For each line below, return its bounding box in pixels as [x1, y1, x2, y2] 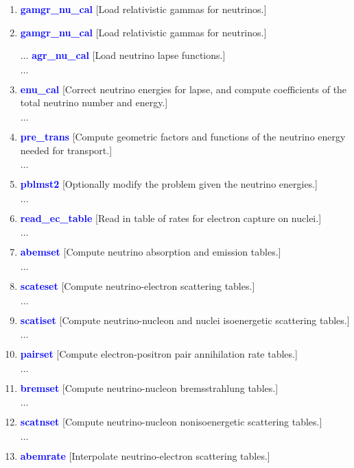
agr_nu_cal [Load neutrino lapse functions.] [32, 48, 226, 62]
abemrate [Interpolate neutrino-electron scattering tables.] [20, 448, 270, 463]
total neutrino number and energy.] [20, 95, 168, 110]
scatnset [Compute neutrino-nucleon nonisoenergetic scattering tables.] [20, 415, 322, 429]
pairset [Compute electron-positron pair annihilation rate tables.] [20, 347, 298, 361]
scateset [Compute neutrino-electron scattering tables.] [20, 278, 255, 293]
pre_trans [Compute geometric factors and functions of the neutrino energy [20, 129, 346, 143]
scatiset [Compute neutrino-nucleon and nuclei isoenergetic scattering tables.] [20, 312, 350, 327]
